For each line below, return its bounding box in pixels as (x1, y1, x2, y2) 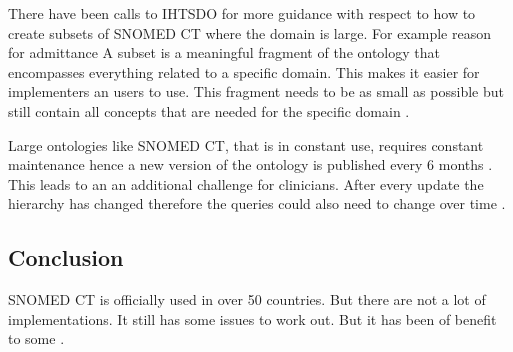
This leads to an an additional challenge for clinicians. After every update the (8, 173, 484, 194)
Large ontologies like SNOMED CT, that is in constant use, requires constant (8, 134, 484, 155)
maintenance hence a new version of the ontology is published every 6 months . (8, 154, 493, 175)
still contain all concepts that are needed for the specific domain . (8, 100, 410, 121)
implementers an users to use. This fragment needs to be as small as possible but (8, 81, 504, 102)
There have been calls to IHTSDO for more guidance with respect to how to (8, 3, 476, 23)
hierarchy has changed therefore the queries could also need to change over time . (8, 193, 506, 214)
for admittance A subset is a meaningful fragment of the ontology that (8, 42, 440, 63)
